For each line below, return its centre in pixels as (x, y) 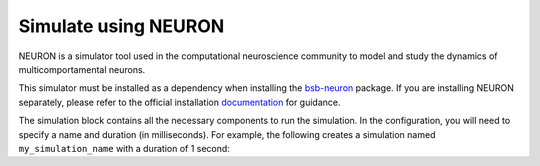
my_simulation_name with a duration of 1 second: (124, 148)
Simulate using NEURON (121, 26)
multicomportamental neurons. (82, 69)
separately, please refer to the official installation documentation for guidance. (179, 102)
